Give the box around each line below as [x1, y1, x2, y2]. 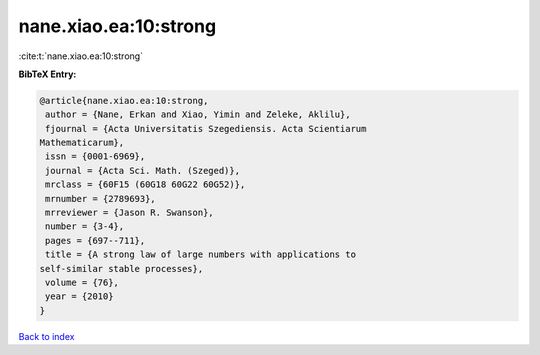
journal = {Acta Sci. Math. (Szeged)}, [45, 165, 240, 176]
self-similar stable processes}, [39, 263, 204, 274]
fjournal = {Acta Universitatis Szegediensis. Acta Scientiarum [45, 123, 367, 134]
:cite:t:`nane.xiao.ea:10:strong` [18, 50, 144, 62]
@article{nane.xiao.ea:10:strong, [39, 95, 209, 106]
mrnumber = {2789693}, [45, 193, 157, 204]
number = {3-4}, [45, 221, 125, 232]
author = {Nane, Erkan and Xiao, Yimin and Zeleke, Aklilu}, [45, 109, 351, 120]
